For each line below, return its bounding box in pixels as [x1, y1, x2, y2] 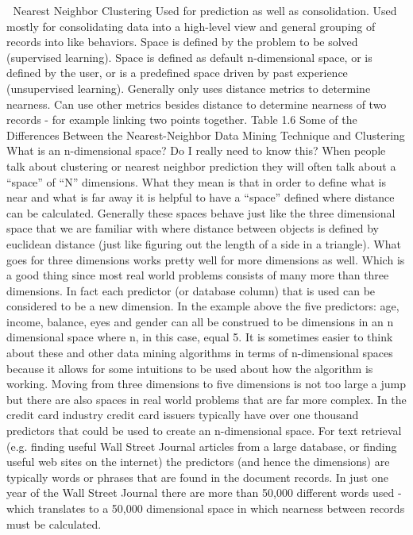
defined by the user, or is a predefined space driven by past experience [6, 64, 348, 81]
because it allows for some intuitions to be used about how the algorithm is [6, 360, 373, 376]
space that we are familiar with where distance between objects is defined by [6, 220, 379, 237]
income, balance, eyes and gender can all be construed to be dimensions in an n [6, 313, 394, 329]
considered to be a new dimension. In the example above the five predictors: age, [6, 298, 399, 314]
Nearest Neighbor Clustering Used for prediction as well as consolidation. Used [13, 2, 397, 18]
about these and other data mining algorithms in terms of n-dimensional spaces [6, 344, 393, 361]
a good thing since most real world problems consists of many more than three [6, 267, 389, 283]
